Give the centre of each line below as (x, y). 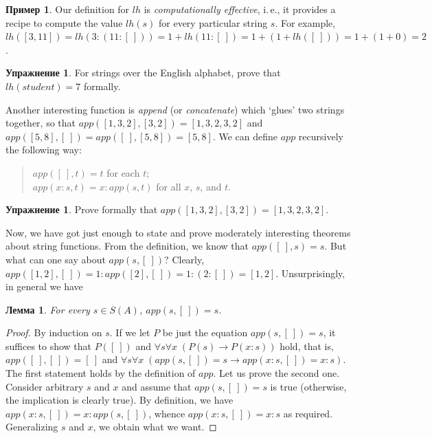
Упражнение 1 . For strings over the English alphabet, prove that (143, 73)
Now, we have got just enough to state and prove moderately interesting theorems (178, 232)
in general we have (44, 286)
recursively (321, 136)
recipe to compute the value (64, 22)
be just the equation (205, 332)
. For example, (305, 22)
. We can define (245, 136)
